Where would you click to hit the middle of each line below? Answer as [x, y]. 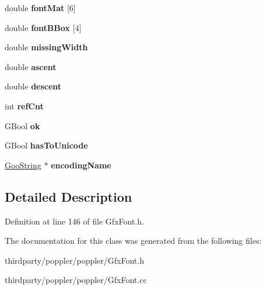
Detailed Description [69, 196]
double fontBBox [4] [43, 27]
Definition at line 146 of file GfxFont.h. [74, 221]
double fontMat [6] [40, 8]
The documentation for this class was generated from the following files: [133, 241]
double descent [33, 86]
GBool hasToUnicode [46, 145]
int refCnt [24, 106]
